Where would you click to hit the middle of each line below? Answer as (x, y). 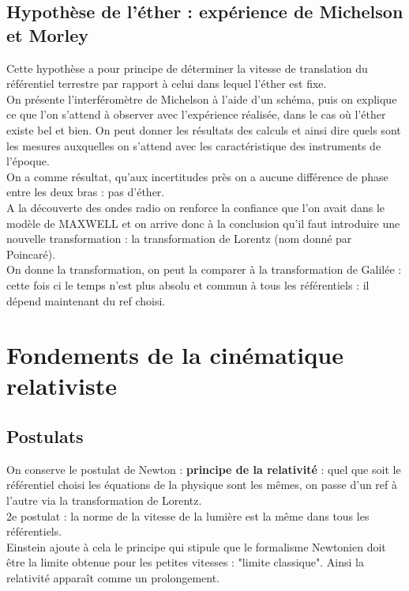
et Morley (47, 34)
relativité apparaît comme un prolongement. (113, 578)
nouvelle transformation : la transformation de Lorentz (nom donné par (179, 239)
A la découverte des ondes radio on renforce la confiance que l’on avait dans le (196, 207)
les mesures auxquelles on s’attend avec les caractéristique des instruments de (194, 145)
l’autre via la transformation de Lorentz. (104, 500)
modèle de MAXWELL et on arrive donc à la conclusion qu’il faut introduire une (203, 223)
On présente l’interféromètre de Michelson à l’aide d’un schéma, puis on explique (202, 98)
